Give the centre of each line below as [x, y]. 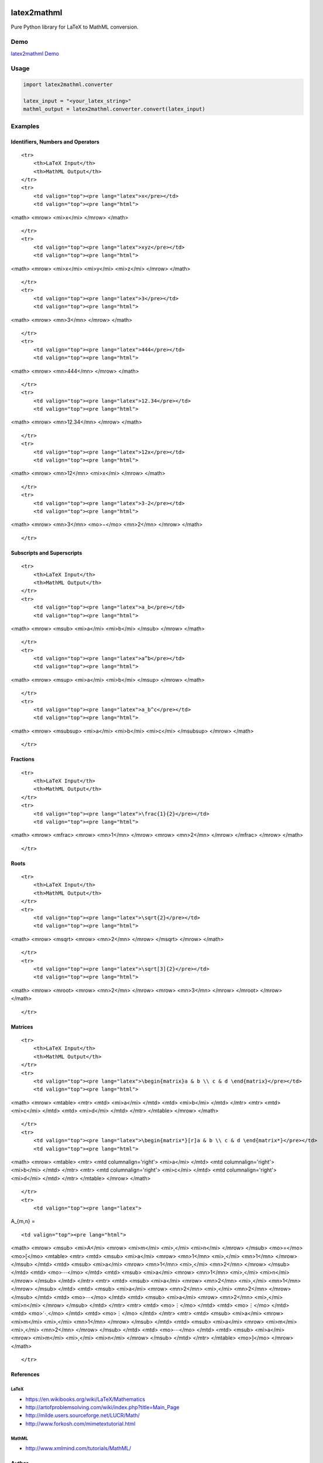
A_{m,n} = [23, 1221]
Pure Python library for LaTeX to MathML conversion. [75, 27]
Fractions [23, 759]
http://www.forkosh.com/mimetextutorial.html [80, 1423]
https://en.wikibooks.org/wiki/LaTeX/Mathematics [85, 1399]
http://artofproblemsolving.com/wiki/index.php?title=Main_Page [102, 1407]
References [25, 1375]
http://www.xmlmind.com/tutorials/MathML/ [78, 1448]
